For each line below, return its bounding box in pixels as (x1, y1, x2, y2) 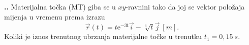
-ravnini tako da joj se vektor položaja (126, 1, 245, 11)
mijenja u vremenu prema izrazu (4, 11, 105, 21)
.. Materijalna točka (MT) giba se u (4, 1, 116, 11)
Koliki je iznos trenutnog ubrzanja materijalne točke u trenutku (4, 31, 202, 41)
